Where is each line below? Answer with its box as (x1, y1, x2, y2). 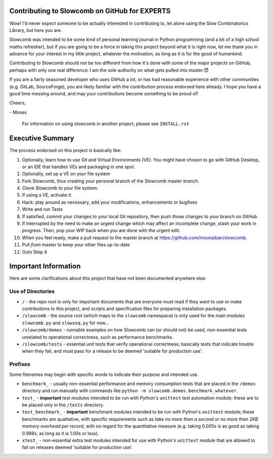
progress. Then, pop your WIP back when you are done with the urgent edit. (22, 227, 180, 234)
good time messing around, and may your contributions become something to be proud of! (9, 91, 199, 97)
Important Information (9, 262, 81, 271)
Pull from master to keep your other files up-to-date (22, 242, 130, 248)
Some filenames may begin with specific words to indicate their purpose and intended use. (9, 371, 199, 377)
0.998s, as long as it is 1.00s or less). (22, 430, 99, 436)
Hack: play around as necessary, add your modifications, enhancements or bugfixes (22, 199, 198, 205)
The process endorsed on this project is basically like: (9, 147, 122, 154)
